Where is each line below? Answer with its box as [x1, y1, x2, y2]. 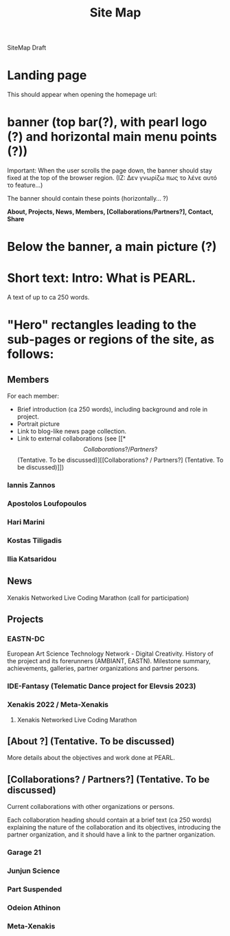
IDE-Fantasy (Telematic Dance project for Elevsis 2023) [7, 682, 196, 691]
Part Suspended [7, 884, 62, 894]
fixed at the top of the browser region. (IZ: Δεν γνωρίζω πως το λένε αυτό [7, 174, 218, 182]
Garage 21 [7, 847, 42, 857]
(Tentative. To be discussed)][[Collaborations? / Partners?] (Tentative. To [16, 456, 224, 465]
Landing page [7, 67, 87, 83]
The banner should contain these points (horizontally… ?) [7, 194, 169, 203]
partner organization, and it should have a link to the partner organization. [7, 830, 216, 839]
